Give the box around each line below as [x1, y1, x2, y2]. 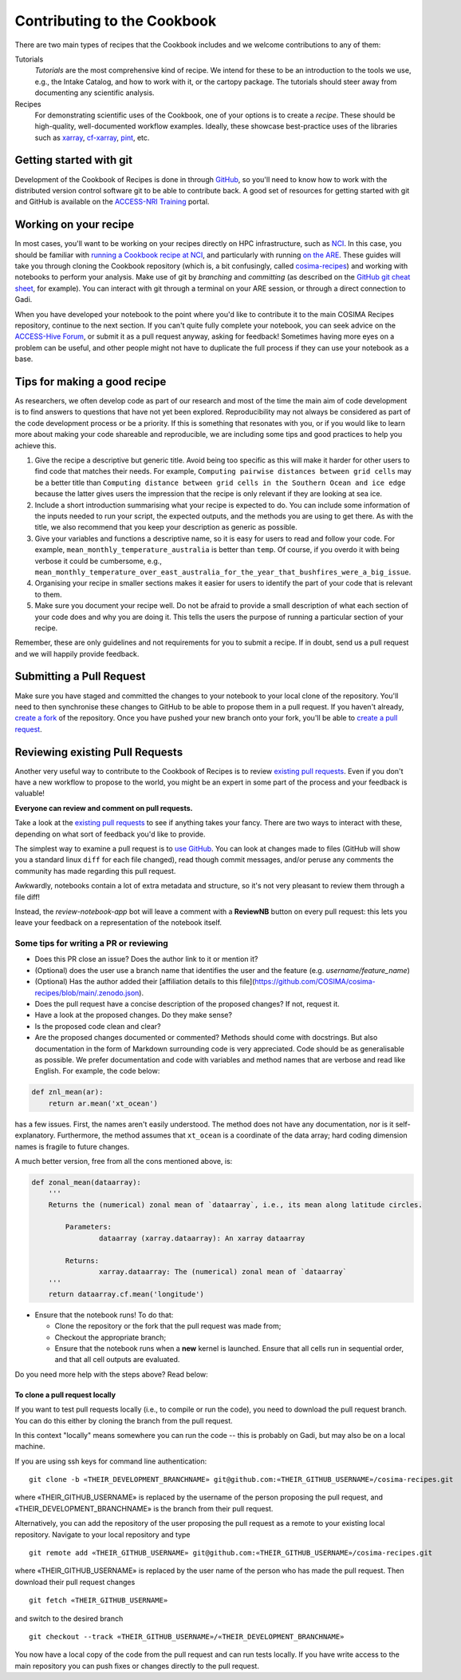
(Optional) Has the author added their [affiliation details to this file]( [34, 977, 255, 987]
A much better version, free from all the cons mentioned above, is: [14, 1156, 233, 1166]
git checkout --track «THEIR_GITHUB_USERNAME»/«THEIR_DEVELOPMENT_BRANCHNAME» [29, 1632, 345, 1641]
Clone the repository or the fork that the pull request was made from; [54, 1321, 282, 1331]
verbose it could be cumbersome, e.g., [34, 556, 163, 566]
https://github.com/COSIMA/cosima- [254, 977, 376, 987]
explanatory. [14, 1130, 56, 1140]
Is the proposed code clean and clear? [34, 1021, 161, 1031]
